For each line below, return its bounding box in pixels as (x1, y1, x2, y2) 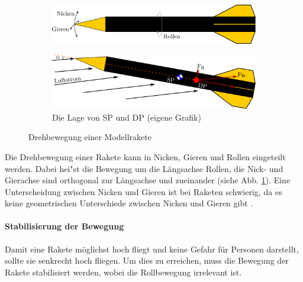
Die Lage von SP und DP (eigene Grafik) (52, 111, 201, 123)
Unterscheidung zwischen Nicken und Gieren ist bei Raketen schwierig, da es (5, 185, 282, 197)
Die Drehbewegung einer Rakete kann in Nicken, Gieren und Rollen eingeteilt (5, 150, 286, 163)
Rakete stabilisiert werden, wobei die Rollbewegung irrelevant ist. (5, 265, 242, 278)
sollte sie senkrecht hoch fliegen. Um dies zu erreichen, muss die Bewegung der (5, 254, 289, 267)
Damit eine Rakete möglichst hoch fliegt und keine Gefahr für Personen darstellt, (5, 242, 299, 255)
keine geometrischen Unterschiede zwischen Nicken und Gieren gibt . (5, 197, 253, 209)
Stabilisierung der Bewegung (5, 220, 124, 232)
